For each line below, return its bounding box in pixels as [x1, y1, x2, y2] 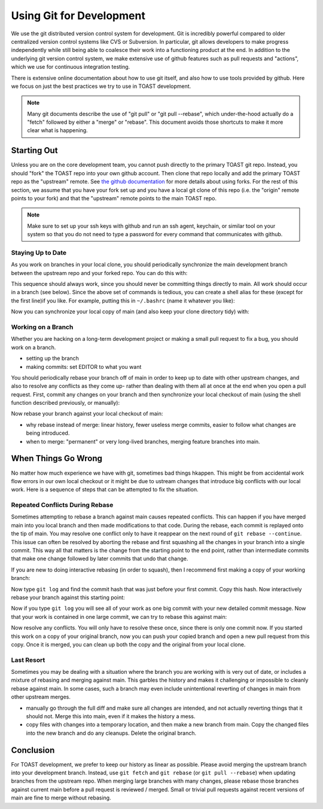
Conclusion [11, 745, 55, 755]
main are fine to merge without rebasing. [11, 794, 111, 801]
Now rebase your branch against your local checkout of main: [11, 410, 163, 417]
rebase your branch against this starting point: [11, 594, 125, 601]
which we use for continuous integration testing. [11, 63, 130, 71]
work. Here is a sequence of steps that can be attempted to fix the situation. [11, 486, 199, 493]
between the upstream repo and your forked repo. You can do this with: [11, 269, 188, 276]
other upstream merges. [11, 694, 71, 701]
